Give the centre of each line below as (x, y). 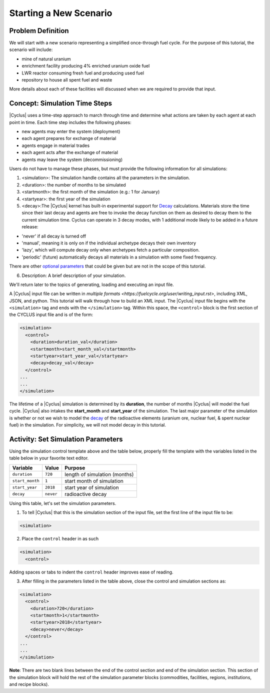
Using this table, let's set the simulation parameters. (63, 503)
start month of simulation (94, 481)
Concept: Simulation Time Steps (61, 103)
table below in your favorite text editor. (49, 458)
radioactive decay (85, 494)
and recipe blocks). (29, 684)
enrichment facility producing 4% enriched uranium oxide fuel (86, 66)
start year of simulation (92, 487)
